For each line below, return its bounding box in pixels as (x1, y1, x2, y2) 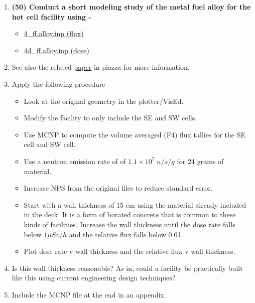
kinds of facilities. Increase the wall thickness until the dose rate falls (24, 219, 235, 229)
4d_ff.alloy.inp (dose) (24, 45, 89, 55)
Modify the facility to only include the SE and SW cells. (24, 112, 197, 123)
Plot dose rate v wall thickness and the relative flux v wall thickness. (24, 246, 235, 256)
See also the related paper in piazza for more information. (12, 62, 190, 72)
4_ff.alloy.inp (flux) (24, 28, 84, 39)
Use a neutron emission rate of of (24, 156, 126, 166)
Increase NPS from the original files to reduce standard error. (24, 183, 213, 193)
